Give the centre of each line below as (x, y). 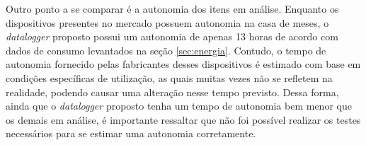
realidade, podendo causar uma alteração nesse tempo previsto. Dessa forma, (172, 92)
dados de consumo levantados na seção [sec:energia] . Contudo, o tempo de (166, 50)
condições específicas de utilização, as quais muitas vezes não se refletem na (169, 77)
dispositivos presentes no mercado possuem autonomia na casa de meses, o (167, 22)
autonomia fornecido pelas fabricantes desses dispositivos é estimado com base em (183, 64)
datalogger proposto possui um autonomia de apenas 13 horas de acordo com (172, 36)
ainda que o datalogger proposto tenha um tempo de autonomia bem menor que (179, 106)
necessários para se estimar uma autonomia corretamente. (131, 133)
